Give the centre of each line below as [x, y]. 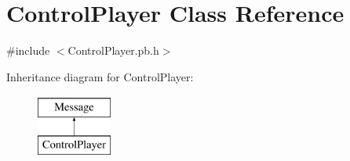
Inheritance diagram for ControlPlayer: [100, 76]
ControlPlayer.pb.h [113, 50]
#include [28, 50]
